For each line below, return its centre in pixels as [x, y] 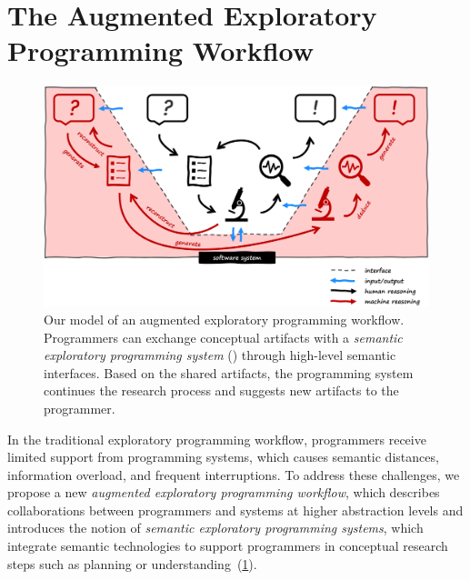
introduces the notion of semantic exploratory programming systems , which [215, 528]
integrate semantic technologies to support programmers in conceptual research [228, 546]
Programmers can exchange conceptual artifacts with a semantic [223, 337]
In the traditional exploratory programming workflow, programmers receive [217, 439]
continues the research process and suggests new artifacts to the [221, 390]
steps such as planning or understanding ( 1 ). [132, 563]
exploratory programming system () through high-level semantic [220, 355]
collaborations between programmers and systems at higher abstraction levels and [235, 510]
